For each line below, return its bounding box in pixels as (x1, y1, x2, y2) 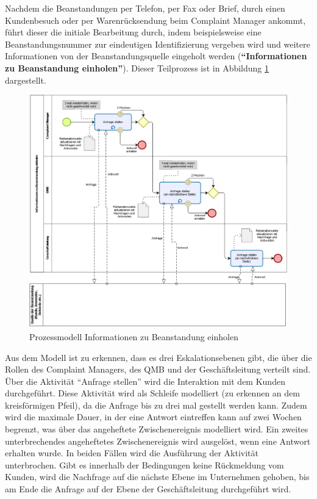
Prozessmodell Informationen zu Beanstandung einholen (29, 330, 238, 343)
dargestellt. (5, 73, 46, 86)
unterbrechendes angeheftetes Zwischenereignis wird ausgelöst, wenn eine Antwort (5, 434, 311, 447)
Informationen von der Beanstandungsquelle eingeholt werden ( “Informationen (5, 49, 307, 62)
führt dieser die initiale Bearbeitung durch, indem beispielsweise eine (5, 26, 262, 38)
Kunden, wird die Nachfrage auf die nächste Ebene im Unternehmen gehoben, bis (5, 470, 310, 483)
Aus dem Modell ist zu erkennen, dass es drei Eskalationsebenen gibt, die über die (5, 351, 312, 363)
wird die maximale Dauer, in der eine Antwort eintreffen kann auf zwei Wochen (5, 410, 302, 423)
